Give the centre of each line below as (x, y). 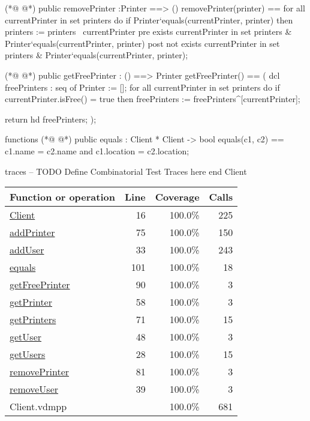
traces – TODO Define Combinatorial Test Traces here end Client (126, 171)
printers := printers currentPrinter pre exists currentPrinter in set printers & (148, 32)
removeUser (34, 389)
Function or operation (62, 197)
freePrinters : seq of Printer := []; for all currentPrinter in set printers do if (142, 87)
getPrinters (33, 320)
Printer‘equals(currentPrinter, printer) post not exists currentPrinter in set (142, 43)
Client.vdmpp (38, 407)
